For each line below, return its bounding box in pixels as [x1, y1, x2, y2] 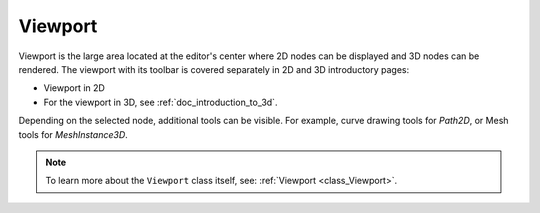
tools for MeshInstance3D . [18, 128, 129, 140]
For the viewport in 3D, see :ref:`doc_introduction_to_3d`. [43, 96, 278, 108]
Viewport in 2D [43, 82, 105, 94]
